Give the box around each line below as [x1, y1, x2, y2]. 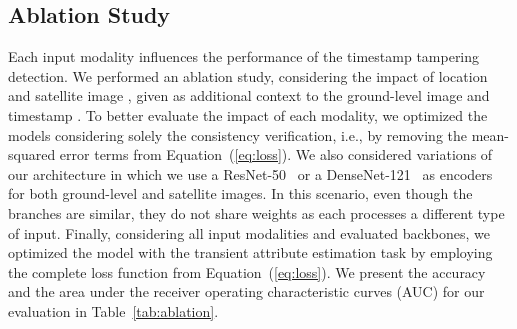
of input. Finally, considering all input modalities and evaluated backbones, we [8, 222, 490, 243]
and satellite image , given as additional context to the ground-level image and [8, 85, 490, 106]
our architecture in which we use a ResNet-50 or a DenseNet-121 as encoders [8, 163, 493, 184]
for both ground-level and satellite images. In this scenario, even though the [8, 183, 473, 204]
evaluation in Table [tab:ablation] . [8, 300, 219, 321]
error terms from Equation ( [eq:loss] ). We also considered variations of [59, 144, 493, 165]
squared [8, 144, 56, 165]
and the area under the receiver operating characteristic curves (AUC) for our [8, 281, 485, 302]
